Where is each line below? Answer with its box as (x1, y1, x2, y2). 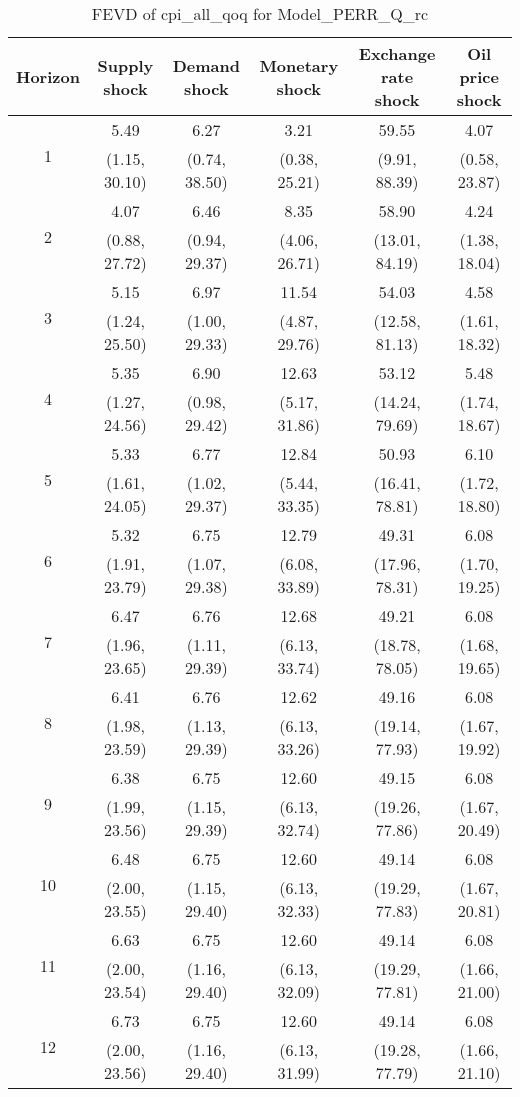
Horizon (16, 65, 80, 88)
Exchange (358, 42, 436, 65)
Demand (172, 53, 240, 77)
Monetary (259, 53, 339, 77)
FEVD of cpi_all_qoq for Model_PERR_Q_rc (91, 2, 429, 25)
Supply (97, 53, 154, 77)
